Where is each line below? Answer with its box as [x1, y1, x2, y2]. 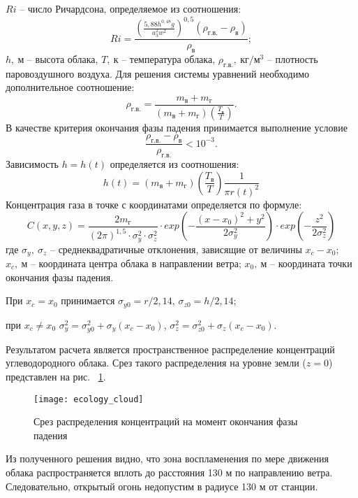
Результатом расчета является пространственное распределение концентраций [6, 341, 335, 356]
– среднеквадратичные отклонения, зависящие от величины [50, 241, 302, 256]
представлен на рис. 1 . [6, 369, 106, 383]
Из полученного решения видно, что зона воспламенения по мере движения [6, 451, 329, 466]
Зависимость [6, 157, 59, 171]
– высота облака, [27, 51, 98, 66]
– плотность [267, 51, 318, 66]
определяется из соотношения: [110, 157, 239, 171]
